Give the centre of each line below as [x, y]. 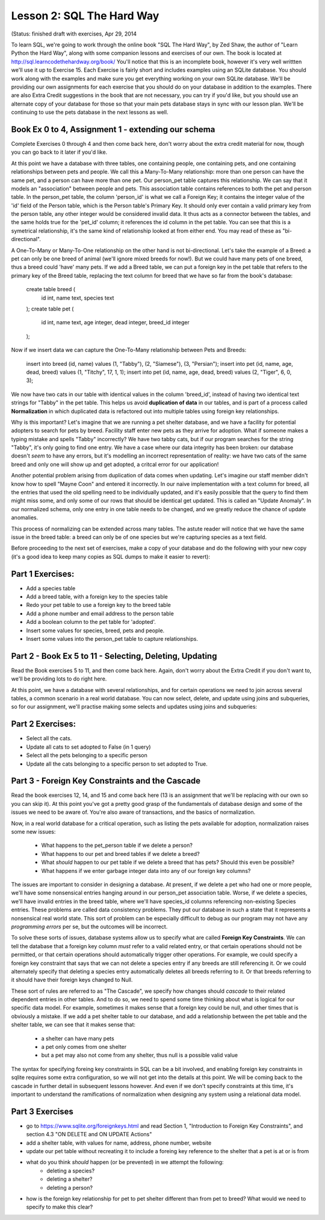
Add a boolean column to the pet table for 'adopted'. [91, 622]
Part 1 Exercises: [43, 574]
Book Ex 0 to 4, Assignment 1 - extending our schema [113, 129]
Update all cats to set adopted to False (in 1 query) [88, 747]
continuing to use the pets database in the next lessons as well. [90, 112]
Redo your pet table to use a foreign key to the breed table [98, 605]
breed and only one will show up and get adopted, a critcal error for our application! [115, 464]
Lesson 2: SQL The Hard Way [85, 16]
